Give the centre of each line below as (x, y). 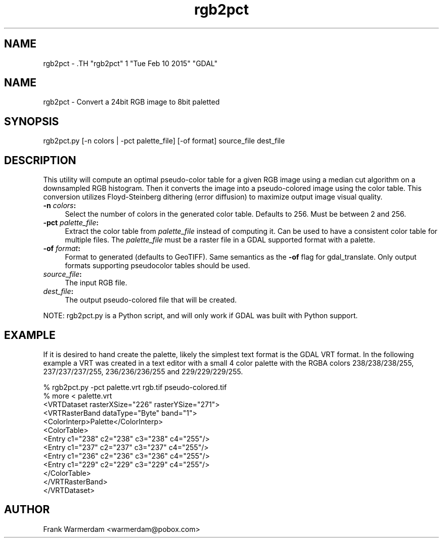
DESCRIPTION (40, 160)
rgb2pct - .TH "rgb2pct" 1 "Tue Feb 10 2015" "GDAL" (130, 63)
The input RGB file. (96, 283)
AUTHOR (27, 510)
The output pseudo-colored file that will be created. (151, 300)
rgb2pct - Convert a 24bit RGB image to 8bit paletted (131, 102)
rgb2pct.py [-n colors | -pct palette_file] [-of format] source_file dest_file (164, 141)
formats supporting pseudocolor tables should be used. (158, 266)
